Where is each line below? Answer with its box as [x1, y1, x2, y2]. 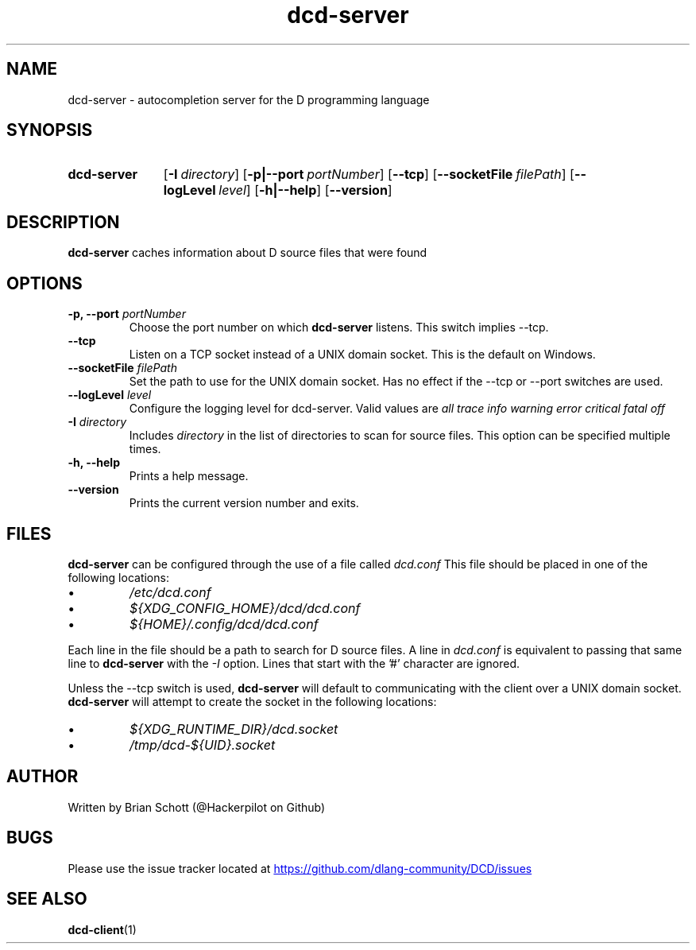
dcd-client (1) [68, 922, 137, 936]
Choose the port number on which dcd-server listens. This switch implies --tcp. [129, 320, 549, 335]
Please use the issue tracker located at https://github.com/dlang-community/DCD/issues [68, 861, 532, 875]
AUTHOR [6, 766, 79, 787]
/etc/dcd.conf [130, 584, 211, 600]
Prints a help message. [129, 469, 249, 483]
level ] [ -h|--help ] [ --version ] [218, 182, 392, 199]
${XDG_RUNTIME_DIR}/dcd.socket [130, 720, 338, 737]
